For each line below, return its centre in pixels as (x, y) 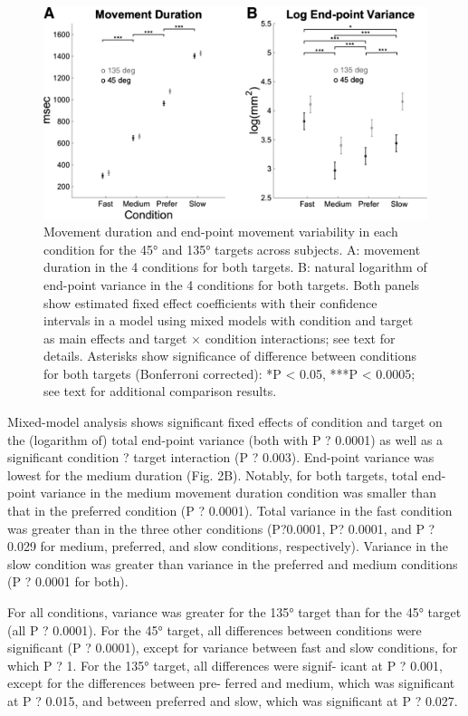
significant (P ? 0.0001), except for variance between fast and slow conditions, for (233, 648)
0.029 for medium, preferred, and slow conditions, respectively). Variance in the (228, 546)
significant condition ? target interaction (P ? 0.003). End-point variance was (221, 457)
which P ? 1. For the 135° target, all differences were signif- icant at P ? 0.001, (225, 665)
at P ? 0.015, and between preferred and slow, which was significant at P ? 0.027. (233, 700)
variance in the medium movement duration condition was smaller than (238, 493)
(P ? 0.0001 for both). (68, 581)
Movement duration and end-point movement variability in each (221, 232)
